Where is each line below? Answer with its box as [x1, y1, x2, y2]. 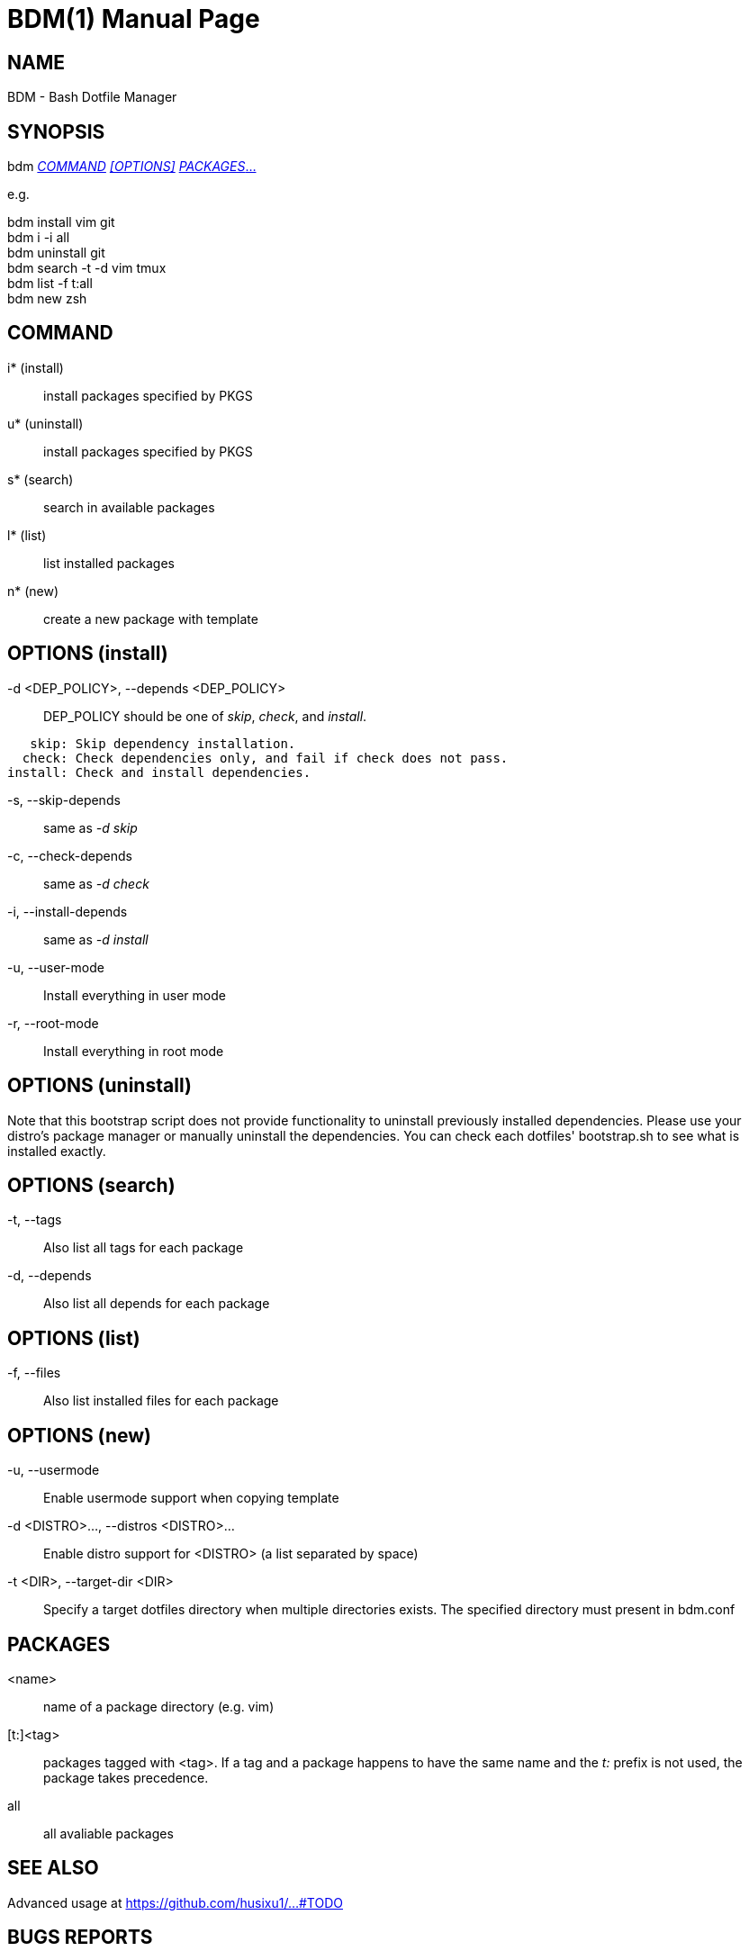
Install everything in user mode [43, 987, 226, 1003]
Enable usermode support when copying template [43, 1490, 339, 1506]
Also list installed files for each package [43, 1393, 279, 1409]
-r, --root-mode [7, 1015, 99, 1031]
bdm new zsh [7, 291, 87, 307]
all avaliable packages [43, 1825, 174, 1841]
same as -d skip [43, 819, 138, 835]
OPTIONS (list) [7, 1326, 140, 1350]
